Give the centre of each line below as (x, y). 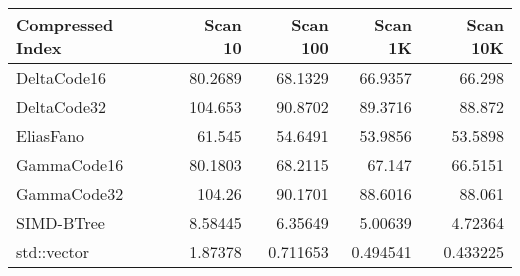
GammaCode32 (70, 193)
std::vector (53, 251)
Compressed (65, 24)
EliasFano (50, 135)
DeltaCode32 (61, 106)
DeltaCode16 (61, 77)
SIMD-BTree (60, 222)
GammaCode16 (70, 164)
